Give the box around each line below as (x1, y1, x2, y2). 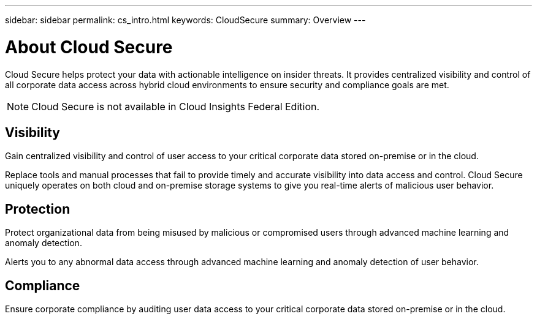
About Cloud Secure (5, 36, 173, 58)
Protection (5, 201, 70, 217)
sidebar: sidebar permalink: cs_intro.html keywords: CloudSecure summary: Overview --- (5, 15, 366, 25)
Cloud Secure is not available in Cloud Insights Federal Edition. (31, 100, 320, 113)
